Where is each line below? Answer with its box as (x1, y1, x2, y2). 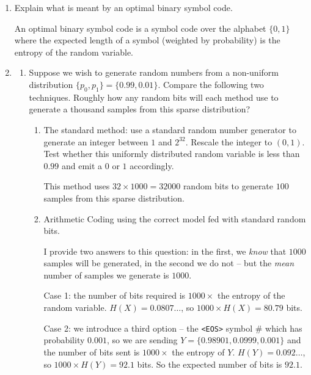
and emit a (61, 159, 103, 172)
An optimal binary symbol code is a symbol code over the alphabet (14, 21, 266, 34)
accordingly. (130, 159, 174, 172)
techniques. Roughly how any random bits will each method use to (29, 90, 279, 103)
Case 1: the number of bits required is (43, 289, 186, 302)
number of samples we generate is (43, 268, 169, 281)
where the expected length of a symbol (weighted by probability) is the (14, 34, 280, 46)
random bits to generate (183, 180, 274, 192)
